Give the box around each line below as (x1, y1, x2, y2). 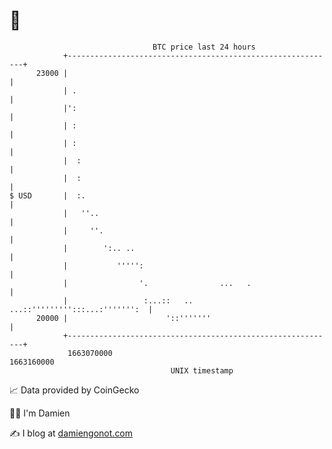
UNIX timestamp (170, 365, 234, 376)
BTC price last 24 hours (152, 42, 256, 52)
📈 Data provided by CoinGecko (9, 384, 140, 396)
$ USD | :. (9, 190, 86, 201)
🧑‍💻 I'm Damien (9, 407, 71, 419)
